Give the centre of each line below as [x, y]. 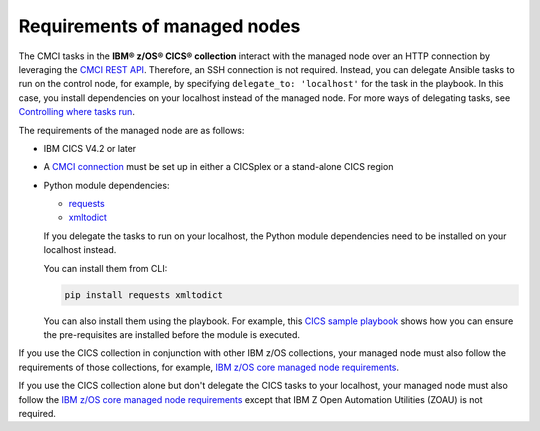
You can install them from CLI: [105, 268]
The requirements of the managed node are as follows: [131, 130]
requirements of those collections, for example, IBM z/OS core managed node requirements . [209, 367]
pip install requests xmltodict [144, 294]
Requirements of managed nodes [159, 26]
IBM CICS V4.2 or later [90, 148]
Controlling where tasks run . [76, 112]
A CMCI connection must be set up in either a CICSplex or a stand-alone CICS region [218, 167]
